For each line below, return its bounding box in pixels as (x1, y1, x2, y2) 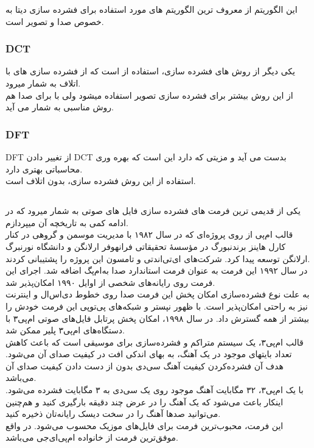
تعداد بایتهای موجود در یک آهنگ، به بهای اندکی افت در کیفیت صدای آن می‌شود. (5, 347, 292, 360)
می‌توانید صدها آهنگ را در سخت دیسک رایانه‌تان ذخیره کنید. (5, 407, 221, 420)
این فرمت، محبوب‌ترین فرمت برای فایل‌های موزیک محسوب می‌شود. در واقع (5, 419, 284, 432)
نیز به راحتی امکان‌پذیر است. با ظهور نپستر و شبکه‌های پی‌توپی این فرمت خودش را (5, 299, 308, 312)
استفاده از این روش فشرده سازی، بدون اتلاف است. (5, 174, 196, 187)
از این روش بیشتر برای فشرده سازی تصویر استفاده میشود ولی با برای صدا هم (5, 88, 293, 101)
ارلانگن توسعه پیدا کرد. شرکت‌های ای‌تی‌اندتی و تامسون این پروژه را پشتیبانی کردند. (5, 252, 310, 265)
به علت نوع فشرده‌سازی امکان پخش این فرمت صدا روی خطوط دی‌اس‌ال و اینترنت (5, 288, 310, 300)
